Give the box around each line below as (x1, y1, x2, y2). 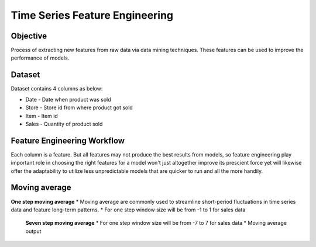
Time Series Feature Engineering (11, 9, 174, 22)
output (25, 228, 42, 235)
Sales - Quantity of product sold (25, 120, 103, 127)
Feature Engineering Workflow (11, 135, 125, 145)
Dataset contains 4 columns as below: (11, 85, 103, 92)
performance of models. (11, 54, 70, 61)
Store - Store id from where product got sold (25, 104, 133, 111)
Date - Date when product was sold (25, 96, 111, 103)
